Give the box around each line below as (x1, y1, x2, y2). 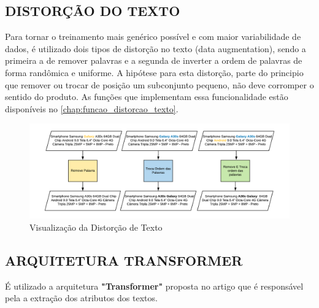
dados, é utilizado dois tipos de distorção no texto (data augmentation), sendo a (5, 42, 306, 55)
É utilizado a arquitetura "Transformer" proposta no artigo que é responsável (5, 279, 304, 292)
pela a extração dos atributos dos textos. (5, 291, 158, 304)
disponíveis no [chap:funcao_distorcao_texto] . (5, 102, 179, 115)
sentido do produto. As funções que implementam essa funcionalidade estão (5, 90, 288, 103)
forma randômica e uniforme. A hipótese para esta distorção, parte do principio (5, 66, 304, 79)
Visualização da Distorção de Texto (29, 220, 163, 233)
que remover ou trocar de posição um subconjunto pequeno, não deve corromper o (5, 78, 314, 91)
